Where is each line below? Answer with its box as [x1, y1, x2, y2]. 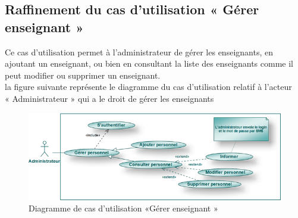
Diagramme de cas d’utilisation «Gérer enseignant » [29, 202, 218, 214]
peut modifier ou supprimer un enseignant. [5, 68, 161, 81]
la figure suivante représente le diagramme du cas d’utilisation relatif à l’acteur [5, 80, 292, 93]
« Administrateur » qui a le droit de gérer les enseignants [5, 92, 214, 104]
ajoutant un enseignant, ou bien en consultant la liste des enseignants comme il [5, 57, 294, 70]
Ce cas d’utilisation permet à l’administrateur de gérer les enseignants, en [5, 45, 273, 58]
